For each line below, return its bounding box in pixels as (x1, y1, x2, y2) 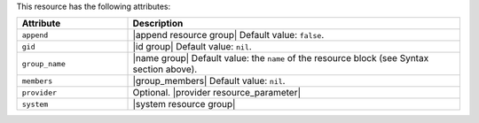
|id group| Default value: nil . (132, 41, 252, 53)
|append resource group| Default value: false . (132, 29, 325, 42)
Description (132, 18, 184, 30)
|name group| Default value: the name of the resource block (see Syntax (132, 52, 429, 65)
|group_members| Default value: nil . (132, 75, 286, 88)
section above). (132, 63, 198, 75)
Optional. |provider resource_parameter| (132, 87, 302, 99)
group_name (21, 58, 67, 68)
